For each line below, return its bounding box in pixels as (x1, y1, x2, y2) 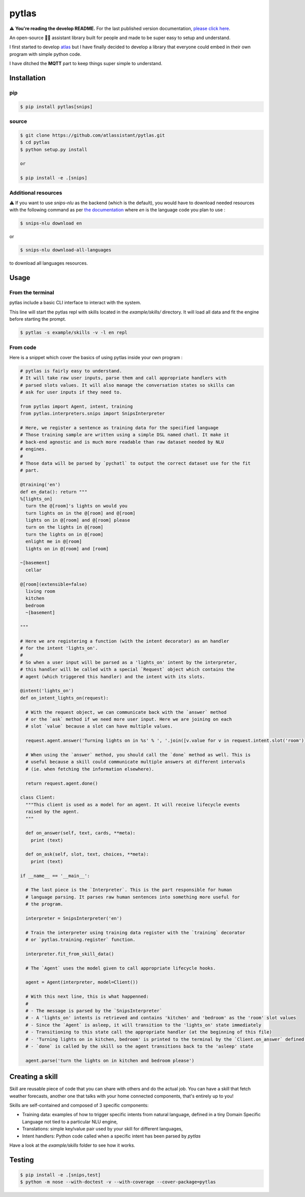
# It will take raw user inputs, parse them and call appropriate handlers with (20, 375, 227, 381)
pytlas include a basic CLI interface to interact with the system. (9, 300, 141, 306)
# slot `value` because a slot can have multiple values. (25, 723, 173, 729)
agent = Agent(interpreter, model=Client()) (25, 980, 138, 985)
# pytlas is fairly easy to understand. (20, 368, 122, 373)
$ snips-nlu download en (20, 220, 82, 226)
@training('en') (20, 482, 61, 488)
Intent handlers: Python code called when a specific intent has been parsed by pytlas (22, 1133, 201, 1139)
